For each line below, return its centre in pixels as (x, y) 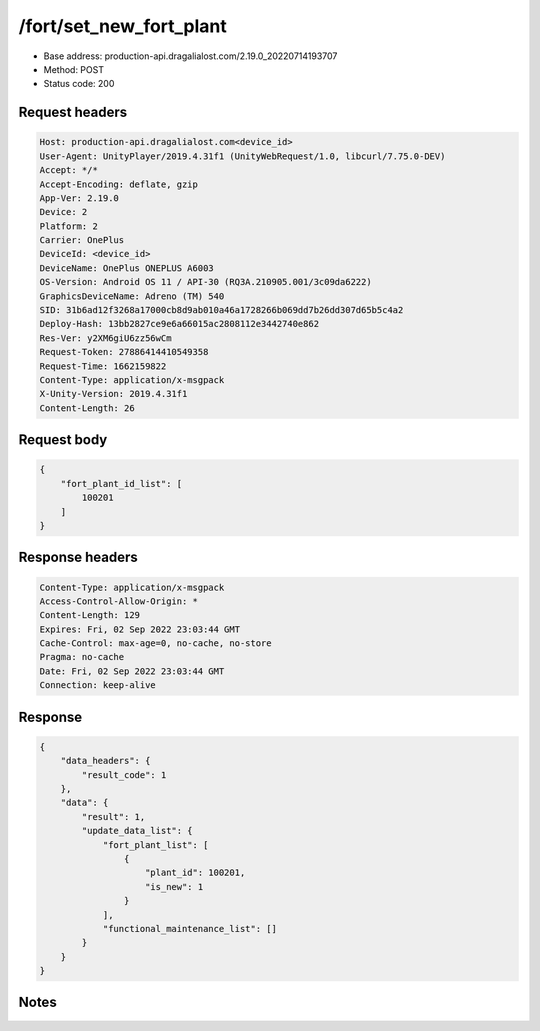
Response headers (78, 557)
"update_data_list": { (137, 831)
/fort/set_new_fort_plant (122, 26)
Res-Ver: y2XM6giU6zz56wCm (105, 338)
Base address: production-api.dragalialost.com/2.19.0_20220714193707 (190, 56)
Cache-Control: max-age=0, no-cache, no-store (155, 643)
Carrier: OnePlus (82, 240)
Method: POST (74, 69)
